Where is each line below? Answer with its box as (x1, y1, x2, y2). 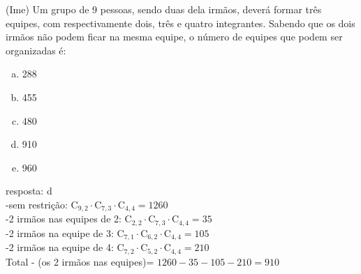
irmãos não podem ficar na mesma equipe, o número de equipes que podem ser (6, 29, 343, 44)
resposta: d (6, 183, 52, 198)
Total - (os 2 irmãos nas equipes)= (6, 254, 154, 268)
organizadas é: (6, 43, 66, 57)
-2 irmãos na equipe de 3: (6, 225, 114, 240)
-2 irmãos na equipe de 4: (6, 240, 114, 254)
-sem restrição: (6, 197, 68, 211)
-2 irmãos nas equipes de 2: (6, 211, 121, 226)
